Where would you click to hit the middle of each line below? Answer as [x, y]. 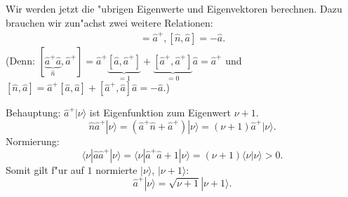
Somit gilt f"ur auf [45, 169]
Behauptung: [33, 113]
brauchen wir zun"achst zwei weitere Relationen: [109, 22]
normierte [116, 169]
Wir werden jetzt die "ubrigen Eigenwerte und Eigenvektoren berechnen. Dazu [174, 8]
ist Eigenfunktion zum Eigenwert [160, 113]
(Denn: [20, 60]
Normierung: [33, 141]
